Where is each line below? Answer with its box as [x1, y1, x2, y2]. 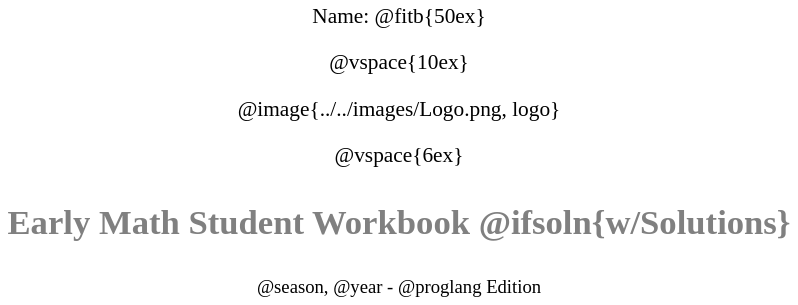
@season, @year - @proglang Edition [256, 276, 542, 298]
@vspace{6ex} [334, 142, 464, 167]
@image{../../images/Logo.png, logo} [237, 96, 561, 121]
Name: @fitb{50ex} [312, 4, 486, 28]
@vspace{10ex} [329, 50, 469, 75]
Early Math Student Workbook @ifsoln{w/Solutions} [7, 202, 791, 241]
